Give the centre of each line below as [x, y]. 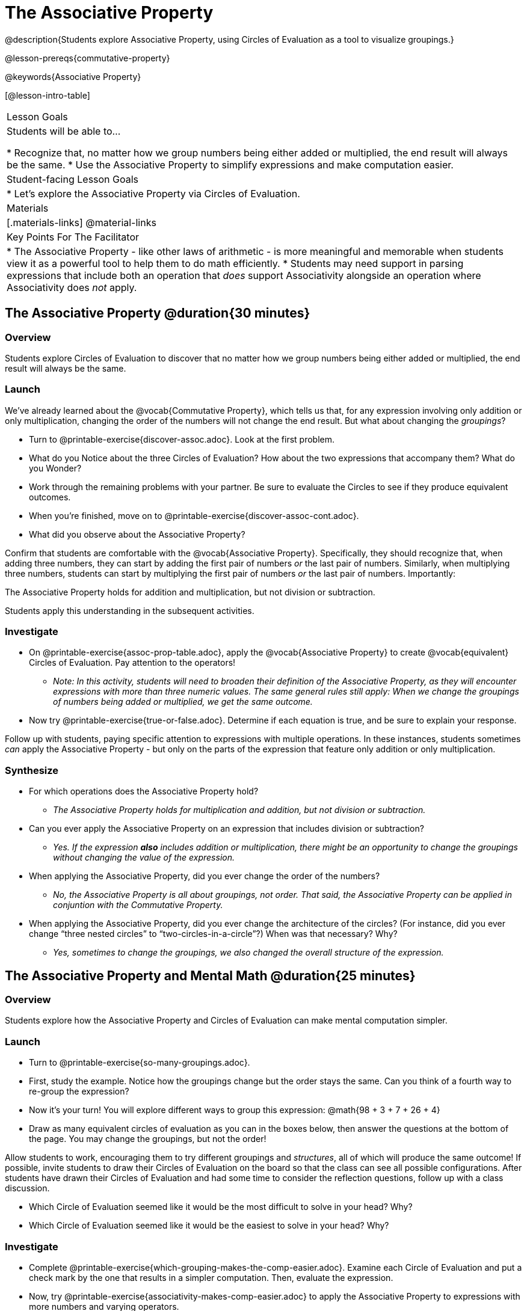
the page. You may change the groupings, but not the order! [148, 1139]
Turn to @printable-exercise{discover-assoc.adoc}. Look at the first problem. [182, 439]
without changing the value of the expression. [144, 858]
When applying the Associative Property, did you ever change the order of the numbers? [205, 876]
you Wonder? [55, 468]
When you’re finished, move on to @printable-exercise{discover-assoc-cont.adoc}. [194, 515]
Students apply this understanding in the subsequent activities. [130, 610]
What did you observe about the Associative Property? [137, 534]
